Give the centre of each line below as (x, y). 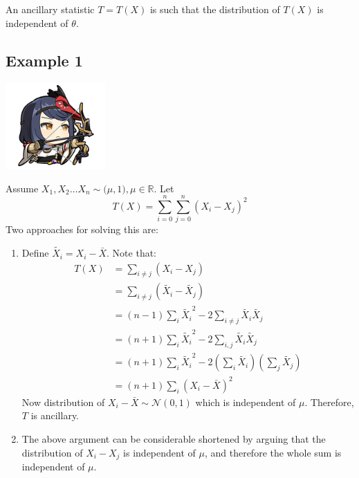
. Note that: (132, 253)
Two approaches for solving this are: (82, 229)
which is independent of (246, 402)
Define (35, 253)
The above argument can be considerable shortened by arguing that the (174, 439)
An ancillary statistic (50, 9)
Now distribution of (63, 402)
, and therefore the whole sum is (273, 452)
